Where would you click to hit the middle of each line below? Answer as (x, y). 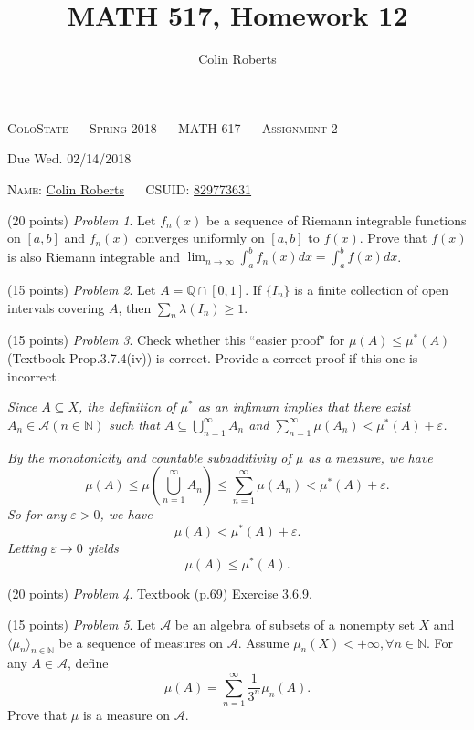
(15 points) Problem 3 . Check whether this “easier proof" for (176, 340)
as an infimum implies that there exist (304, 407)
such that (134, 424)
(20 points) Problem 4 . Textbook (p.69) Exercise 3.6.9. (160, 594)
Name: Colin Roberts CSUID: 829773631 (130, 188)
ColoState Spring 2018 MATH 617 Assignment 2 (173, 127)
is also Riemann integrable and (94, 256)
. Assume (263, 642)
